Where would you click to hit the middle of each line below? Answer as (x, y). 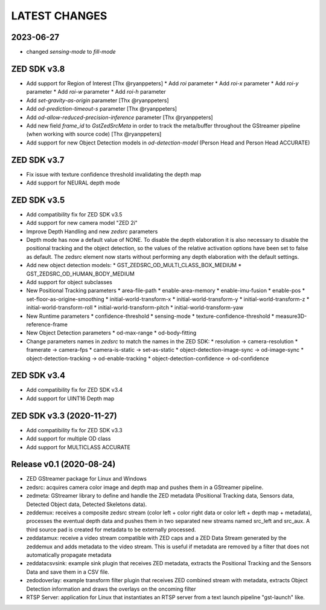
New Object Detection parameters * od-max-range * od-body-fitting (111, 333)
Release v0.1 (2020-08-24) (63, 465)
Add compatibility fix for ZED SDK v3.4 (75, 390)
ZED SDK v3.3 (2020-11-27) (64, 416)
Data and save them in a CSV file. (68, 572)
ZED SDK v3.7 (38, 160)
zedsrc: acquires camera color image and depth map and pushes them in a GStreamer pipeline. (145, 487)
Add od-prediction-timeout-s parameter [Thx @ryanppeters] (102, 109)
